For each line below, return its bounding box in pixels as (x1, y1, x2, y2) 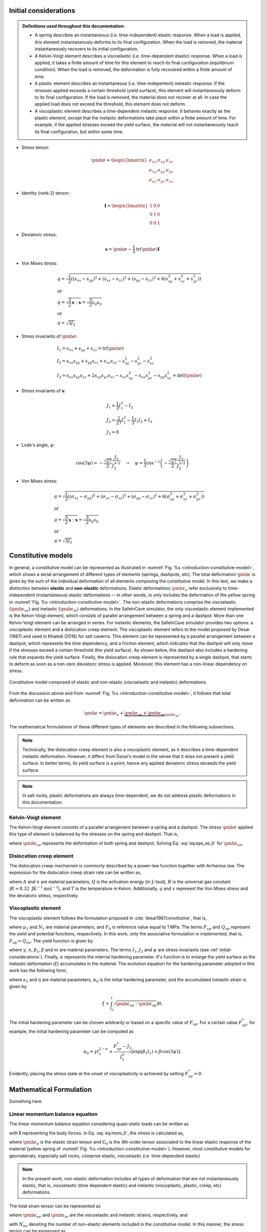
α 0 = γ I (83, 1049, 100, 1056)
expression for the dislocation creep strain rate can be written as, (9, 870, 142, 876)
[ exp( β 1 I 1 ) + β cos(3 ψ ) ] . (131, 1049, 182, 1056)
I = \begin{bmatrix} (104, 203, 148, 208)
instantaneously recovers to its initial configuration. (34, 46, 138, 52)
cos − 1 (146, 459, 160, 466)
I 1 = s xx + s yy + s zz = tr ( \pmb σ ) (57, 345, 124, 352)
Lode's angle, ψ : (21, 442, 55, 448)
